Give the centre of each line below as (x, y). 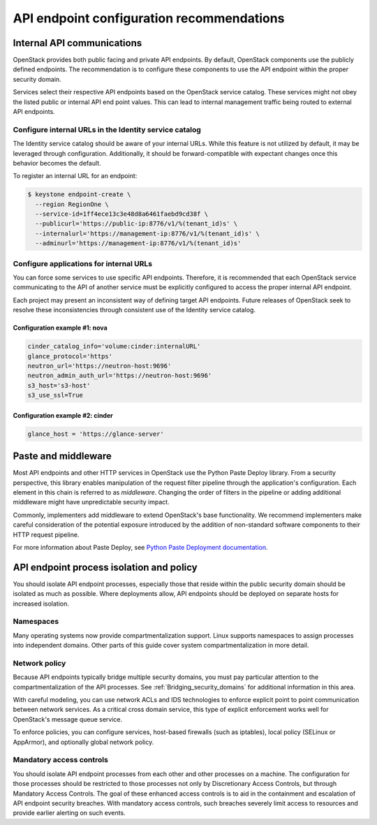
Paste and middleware (62, 457)
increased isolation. (41, 604)
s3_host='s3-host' (59, 385)
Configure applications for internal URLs (83, 263)
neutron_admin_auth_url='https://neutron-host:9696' (120, 376)
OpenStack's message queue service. (68, 719)
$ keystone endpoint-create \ (79, 195)
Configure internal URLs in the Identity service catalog (107, 129)
